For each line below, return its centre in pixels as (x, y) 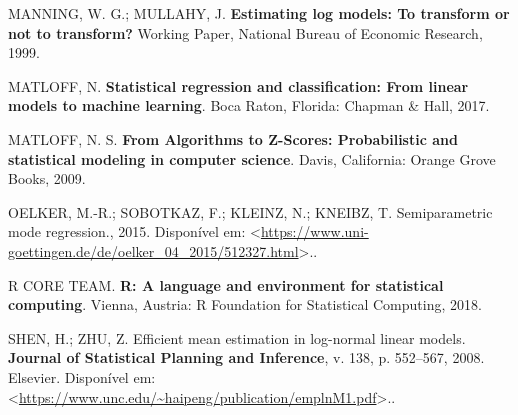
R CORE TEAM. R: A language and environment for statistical (226, 284)
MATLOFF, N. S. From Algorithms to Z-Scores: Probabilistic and (233, 138)
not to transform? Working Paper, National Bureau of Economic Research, (245, 32)
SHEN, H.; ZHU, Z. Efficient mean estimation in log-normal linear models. (237, 337)
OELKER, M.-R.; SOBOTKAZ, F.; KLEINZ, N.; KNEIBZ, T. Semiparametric (250, 211)
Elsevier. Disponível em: (82, 376)
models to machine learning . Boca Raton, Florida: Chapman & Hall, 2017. (249, 105)
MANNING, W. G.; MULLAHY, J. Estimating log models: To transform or (259, 13)
